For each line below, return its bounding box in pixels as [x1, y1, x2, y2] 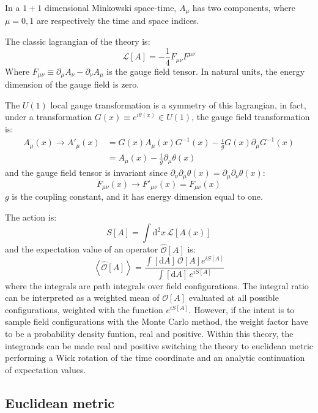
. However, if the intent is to [188, 303, 295, 316]
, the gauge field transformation [191, 110, 310, 123]
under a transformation [5, 110, 92, 123]
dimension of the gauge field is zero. [5, 78, 139, 91]
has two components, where [192, 1, 295, 13]
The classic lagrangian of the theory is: [5, 35, 150, 48]
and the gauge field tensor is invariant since [5, 166, 168, 179]
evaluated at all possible [188, 291, 279, 304]
